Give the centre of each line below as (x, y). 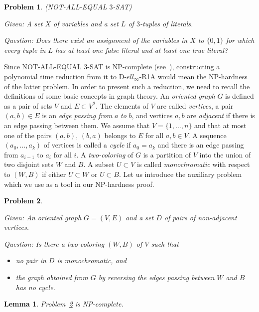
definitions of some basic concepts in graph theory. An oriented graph (110, 96)
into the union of (225, 154)
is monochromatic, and (92, 260)
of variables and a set (86, 23)
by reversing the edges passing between (156, 277)
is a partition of (167, 154)
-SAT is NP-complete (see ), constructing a (154, 67)
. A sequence (207, 135)
